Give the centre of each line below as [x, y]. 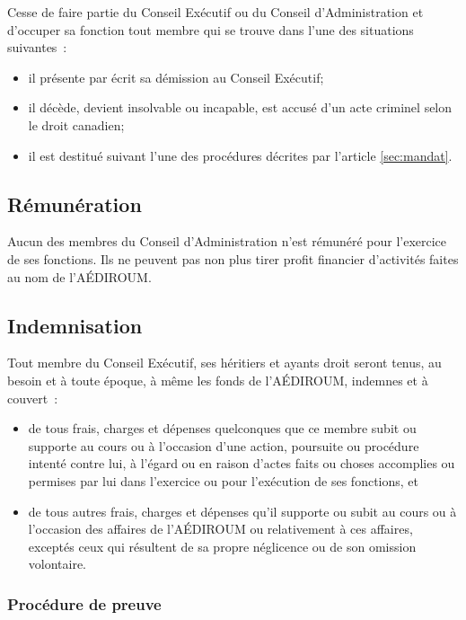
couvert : [33, 398]
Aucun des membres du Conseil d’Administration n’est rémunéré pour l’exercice [227, 241]
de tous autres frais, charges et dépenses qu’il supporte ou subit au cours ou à [242, 511]
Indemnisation [75, 325]
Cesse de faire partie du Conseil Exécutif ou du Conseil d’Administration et [215, 12]
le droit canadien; [76, 124]
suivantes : [37, 47]
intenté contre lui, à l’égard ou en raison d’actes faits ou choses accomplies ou [242, 463]
